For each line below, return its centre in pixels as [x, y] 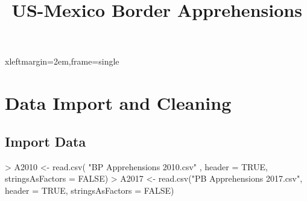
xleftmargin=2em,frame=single [62, 61]
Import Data [46, 141]
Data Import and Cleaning [118, 103]
